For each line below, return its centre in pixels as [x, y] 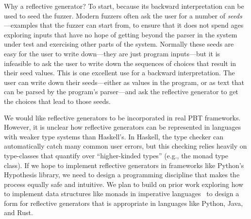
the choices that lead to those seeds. [57, 101]
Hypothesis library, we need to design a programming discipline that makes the [122, 175]
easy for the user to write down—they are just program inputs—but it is [112, 53]
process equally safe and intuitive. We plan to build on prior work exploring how [124, 184]
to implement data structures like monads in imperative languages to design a [122, 194]
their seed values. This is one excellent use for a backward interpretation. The [119, 73]
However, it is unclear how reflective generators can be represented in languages [123, 127]
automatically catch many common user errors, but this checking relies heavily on [125, 146]
